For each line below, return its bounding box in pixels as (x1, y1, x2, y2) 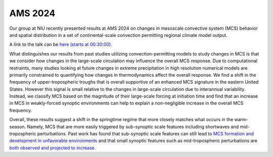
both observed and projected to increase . (9, 144, 96, 151)
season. (9, 124, 26, 130)
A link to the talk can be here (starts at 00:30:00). (9, 41, 112, 47)
